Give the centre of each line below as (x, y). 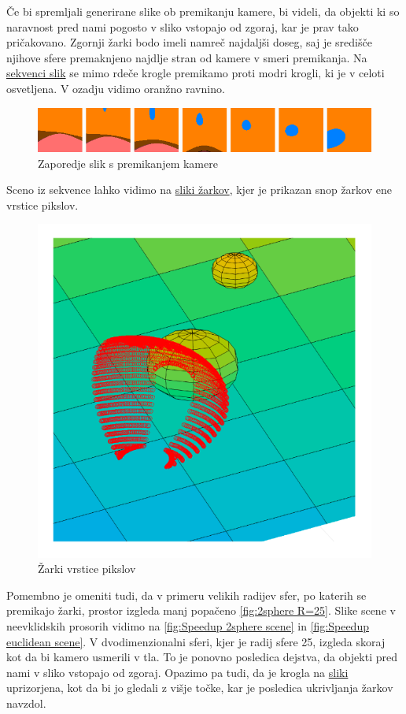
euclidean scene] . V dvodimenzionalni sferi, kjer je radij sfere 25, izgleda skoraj (196, 641)
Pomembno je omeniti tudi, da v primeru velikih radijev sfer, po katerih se (186, 595)
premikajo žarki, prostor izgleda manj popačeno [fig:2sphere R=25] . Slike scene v (201, 610)
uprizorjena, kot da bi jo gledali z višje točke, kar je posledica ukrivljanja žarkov (200, 688)
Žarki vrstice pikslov (87, 569)
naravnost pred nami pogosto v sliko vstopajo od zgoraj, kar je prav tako (183, 26)
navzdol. (26, 703)
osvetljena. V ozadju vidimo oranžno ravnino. (116, 88)
